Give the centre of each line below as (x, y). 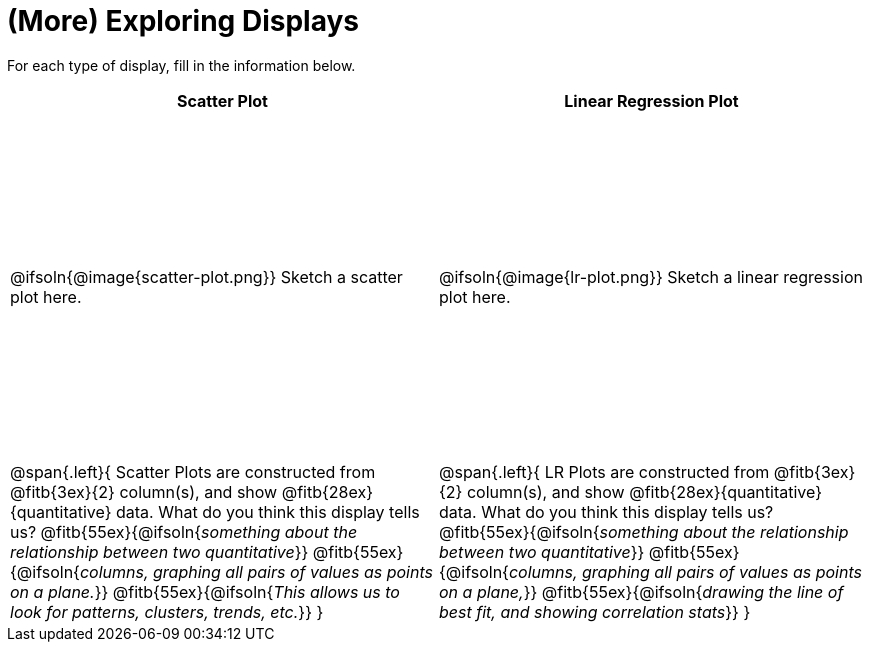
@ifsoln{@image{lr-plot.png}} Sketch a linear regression (651, 276)
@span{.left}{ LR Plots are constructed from (604, 472)
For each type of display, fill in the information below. (181, 65)
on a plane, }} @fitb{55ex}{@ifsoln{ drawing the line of (641, 592)
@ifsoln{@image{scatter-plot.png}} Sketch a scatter (206, 276)
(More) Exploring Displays (183, 21)
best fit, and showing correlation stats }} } (595, 612)
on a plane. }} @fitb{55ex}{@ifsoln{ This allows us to (205, 592)
